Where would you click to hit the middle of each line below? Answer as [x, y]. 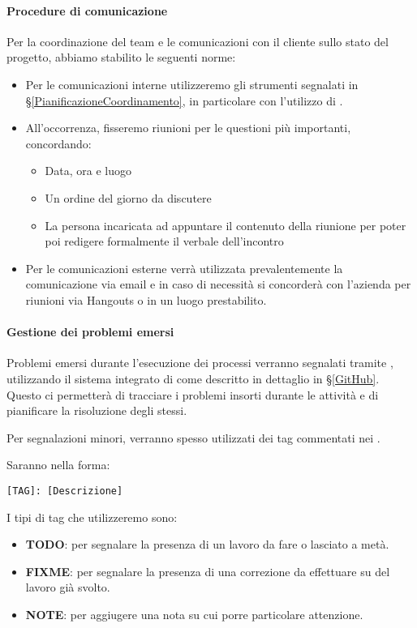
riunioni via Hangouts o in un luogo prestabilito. [146, 299]
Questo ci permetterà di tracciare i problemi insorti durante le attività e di [193, 394]
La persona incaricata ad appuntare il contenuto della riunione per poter [226, 225]
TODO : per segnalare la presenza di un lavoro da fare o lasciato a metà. [207, 544]
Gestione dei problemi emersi [90, 332]
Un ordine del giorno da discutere [128, 197]
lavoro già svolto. [68, 587]
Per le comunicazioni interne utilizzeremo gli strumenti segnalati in [192, 84]
